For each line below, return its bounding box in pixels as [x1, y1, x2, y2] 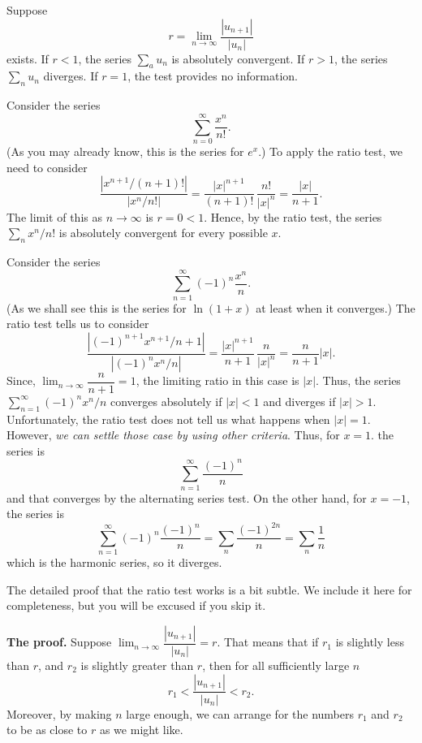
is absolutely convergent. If [171, 50, 305, 67]
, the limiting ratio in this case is [136, 372, 299, 389]
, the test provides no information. [127, 67, 298, 84]
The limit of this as [6, 208, 102, 225]
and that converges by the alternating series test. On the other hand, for [6, 489, 367, 506]
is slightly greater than [80, 656, 194, 673]
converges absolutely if [110, 392, 222, 409]
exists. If [6, 50, 49, 67]
